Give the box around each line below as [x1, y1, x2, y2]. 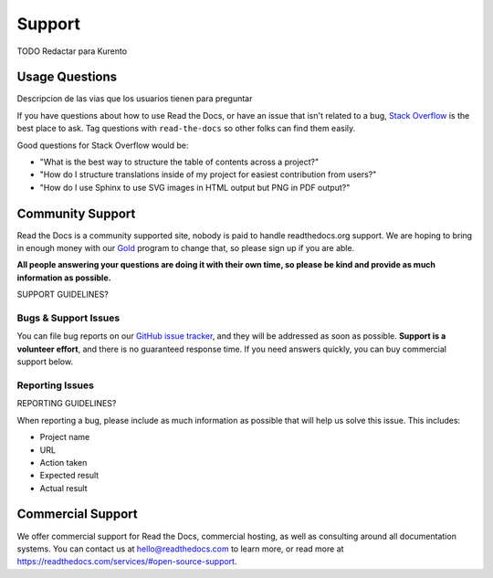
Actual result [39, 482, 88, 493]
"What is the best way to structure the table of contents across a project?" [39, 156, 320, 168]
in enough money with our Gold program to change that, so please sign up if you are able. [16, 243, 355, 254]
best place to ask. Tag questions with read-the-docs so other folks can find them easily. [16, 123, 356, 134]
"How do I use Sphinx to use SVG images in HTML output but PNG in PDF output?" [39, 182, 351, 193]
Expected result [39, 470, 100, 481]
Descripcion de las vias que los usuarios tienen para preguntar [16, 93, 253, 104]
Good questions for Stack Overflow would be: [16, 140, 189, 151]
